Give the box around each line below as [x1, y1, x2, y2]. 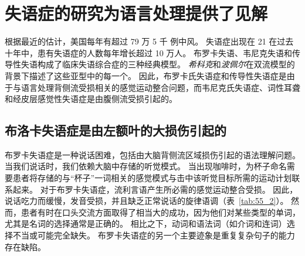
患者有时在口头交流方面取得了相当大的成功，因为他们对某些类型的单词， [21, 206, 300, 218]
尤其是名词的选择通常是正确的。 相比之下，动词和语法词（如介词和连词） [5, 217, 287, 230]
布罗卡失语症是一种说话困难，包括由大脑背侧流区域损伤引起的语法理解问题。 [5, 148, 300, 161]
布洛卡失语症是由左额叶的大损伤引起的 [5, 121, 226, 139]
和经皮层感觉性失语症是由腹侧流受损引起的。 [5, 93, 177, 105]
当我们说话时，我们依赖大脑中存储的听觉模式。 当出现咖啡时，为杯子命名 [5, 160, 287, 172]
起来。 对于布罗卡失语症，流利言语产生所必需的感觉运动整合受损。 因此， [12, 183, 298, 195]
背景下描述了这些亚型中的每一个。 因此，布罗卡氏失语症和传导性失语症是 [5, 69, 287, 81]
